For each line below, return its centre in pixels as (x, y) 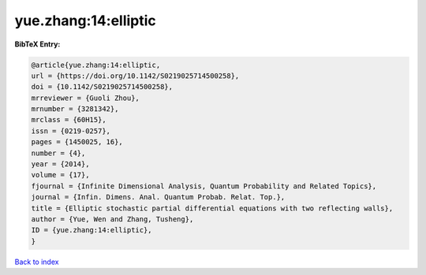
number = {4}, (58, 153)
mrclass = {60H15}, (69, 120)
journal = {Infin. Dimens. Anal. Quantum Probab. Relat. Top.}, (158, 197)
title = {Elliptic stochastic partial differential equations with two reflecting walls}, (212, 208)
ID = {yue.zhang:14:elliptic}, (92, 230)
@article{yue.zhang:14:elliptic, (96, 65)
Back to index (37, 262)
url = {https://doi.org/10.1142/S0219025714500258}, (135, 76)
